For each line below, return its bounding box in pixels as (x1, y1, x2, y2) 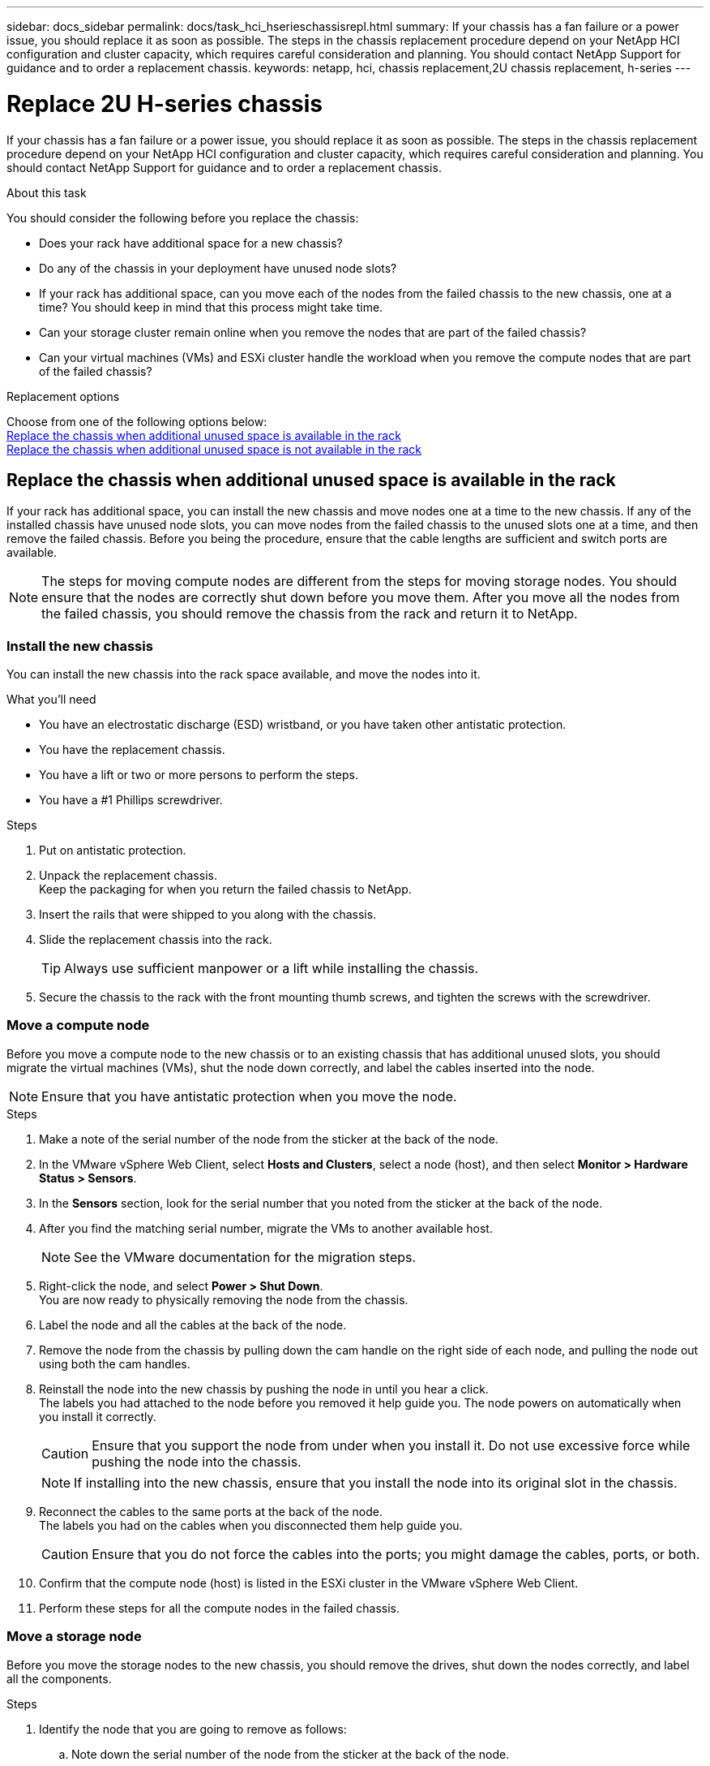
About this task (6, 185, 87, 200)
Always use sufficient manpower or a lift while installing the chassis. (64, 960, 479, 977)
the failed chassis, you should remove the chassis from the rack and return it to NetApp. (41, 605, 578, 622)
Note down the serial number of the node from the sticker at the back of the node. (71, 1747, 510, 1761)
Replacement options (6, 389, 120, 403)
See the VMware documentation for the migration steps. (74, 1248, 417, 1265)
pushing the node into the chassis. (92, 1453, 302, 1470)
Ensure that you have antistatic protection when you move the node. (41, 1088, 457, 1105)
